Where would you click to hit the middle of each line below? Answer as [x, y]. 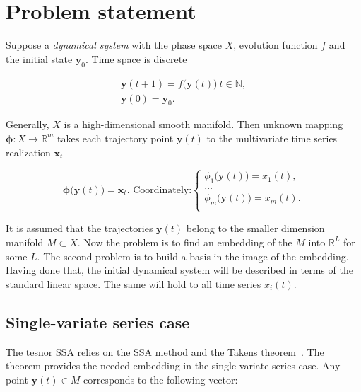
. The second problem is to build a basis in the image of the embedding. [193, 256]
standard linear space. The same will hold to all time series [134, 283]
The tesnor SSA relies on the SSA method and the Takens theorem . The [165, 351]
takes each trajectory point [115, 138]
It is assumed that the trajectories [79, 228]
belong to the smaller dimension [255, 228]
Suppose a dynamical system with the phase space [114, 45]
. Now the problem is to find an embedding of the [185, 242]
